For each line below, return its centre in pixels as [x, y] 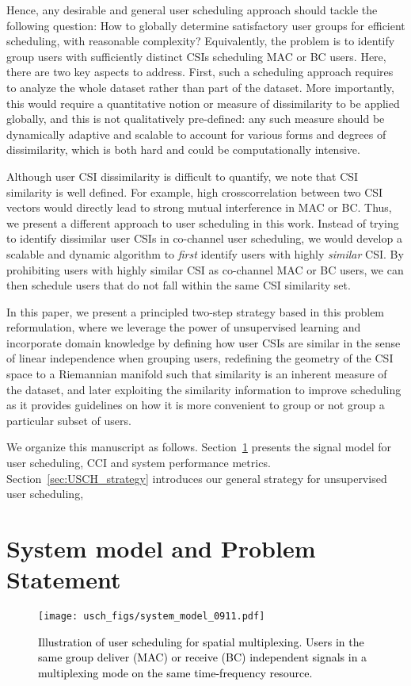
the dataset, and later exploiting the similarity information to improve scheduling [204, 389]
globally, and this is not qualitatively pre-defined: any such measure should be [196, 119]
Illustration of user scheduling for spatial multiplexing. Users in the [201, 641]
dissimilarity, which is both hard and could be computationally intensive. [183, 149]
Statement [64, 579]
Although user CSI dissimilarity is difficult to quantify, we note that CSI [183, 176]
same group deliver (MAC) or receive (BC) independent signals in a [203, 657]
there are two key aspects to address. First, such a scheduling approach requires [200, 72]
